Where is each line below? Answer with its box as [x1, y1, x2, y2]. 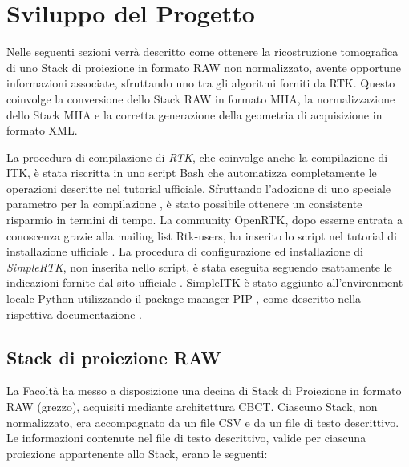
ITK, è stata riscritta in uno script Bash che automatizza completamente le [6, 164, 377, 181]
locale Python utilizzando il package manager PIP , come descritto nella [6, 290, 362, 307]
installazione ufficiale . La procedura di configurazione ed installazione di [6, 243, 363, 260]
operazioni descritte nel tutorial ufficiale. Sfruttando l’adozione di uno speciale [6, 179, 391, 196]
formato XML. [6, 122, 78, 139]
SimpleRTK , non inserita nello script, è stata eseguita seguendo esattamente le [6, 258, 392, 275]
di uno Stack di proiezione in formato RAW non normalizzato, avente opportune [6, 58, 401, 75]
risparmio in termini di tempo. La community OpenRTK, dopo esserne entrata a [6, 211, 403, 228]
